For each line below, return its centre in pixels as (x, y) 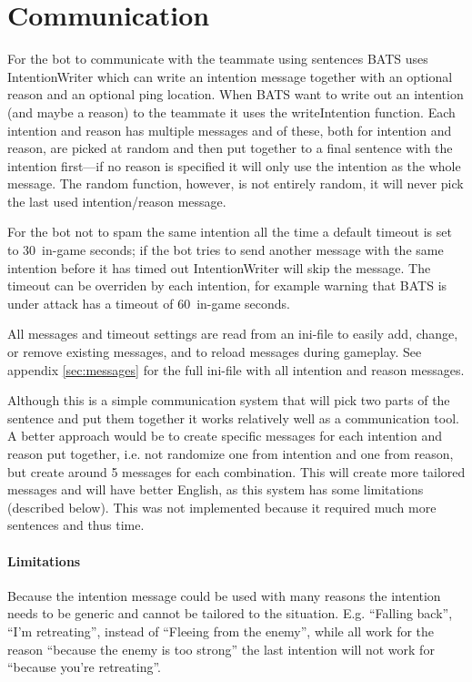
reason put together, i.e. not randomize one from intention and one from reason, (231, 453)
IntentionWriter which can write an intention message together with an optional (230, 76)
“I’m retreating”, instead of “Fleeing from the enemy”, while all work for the (221, 631)
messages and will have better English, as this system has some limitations (216, 489)
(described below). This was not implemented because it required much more (222, 507)
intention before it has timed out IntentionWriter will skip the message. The (219, 267)
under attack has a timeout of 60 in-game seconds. (149, 303)
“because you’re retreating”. (84, 667)
